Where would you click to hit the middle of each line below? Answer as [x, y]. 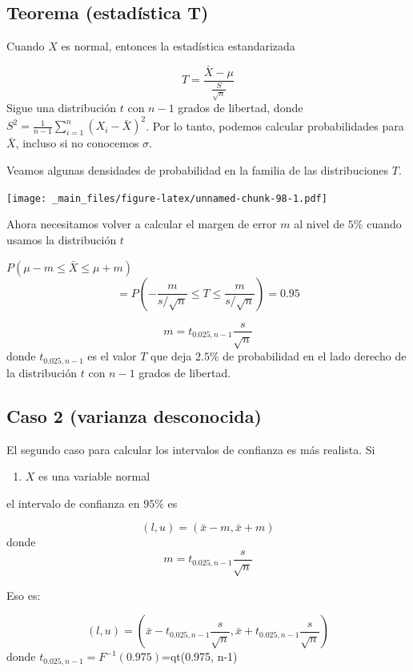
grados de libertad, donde [241, 108]
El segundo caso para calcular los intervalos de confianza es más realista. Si [191, 449]
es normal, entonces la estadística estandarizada [178, 46]
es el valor [112, 356]
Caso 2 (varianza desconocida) [134, 415]
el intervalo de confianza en [73, 503]
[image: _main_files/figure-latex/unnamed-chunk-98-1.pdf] [167, 198]
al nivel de [319, 224]
